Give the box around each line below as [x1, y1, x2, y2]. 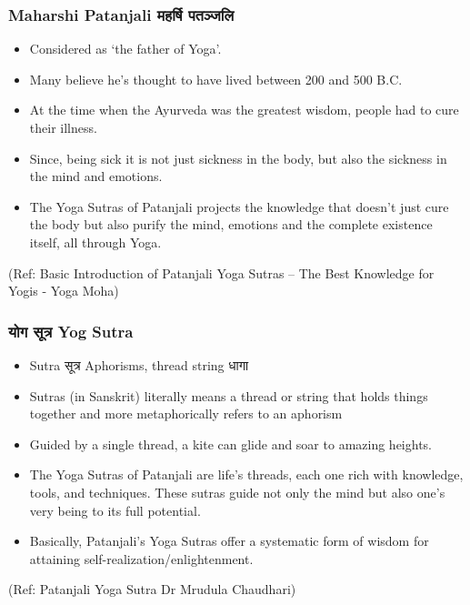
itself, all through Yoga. [29, 232, 162, 251]
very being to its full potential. [29, 500, 201, 519]
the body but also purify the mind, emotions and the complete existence [29, 215, 433, 234]
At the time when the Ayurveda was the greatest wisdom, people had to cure [29, 100, 459, 119]
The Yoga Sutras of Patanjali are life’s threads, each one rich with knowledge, [29, 465, 464, 484]
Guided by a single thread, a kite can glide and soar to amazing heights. [29, 434, 432, 453]
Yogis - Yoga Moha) [8, 281, 119, 300]
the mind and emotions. [29, 166, 163, 186]
